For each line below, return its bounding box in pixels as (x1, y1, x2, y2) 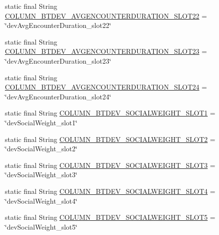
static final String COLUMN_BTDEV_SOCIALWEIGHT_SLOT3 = (5, 160, 216, 170)
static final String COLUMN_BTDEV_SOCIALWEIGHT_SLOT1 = (5, 108, 216, 118)
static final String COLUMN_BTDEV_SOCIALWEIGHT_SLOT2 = (5, 134, 216, 144)
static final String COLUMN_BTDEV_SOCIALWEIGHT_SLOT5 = (5, 212, 216, 222)
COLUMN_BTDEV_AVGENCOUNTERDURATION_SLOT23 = (5, 46, 207, 56)
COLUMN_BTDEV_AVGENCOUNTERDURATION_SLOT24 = (5, 82, 207, 92)
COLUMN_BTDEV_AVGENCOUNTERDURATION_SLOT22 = (5, 10, 207, 21)
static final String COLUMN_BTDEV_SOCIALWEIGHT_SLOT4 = (5, 186, 216, 196)
